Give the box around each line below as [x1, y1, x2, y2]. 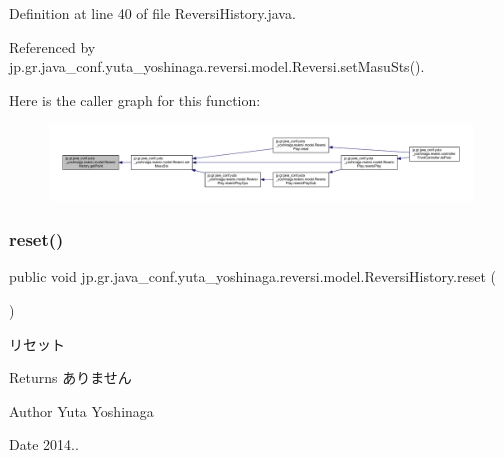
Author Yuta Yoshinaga [9, 400, 154, 421]
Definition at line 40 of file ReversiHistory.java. [9, 3, 296, 23]
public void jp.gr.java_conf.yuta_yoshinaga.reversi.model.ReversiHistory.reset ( [9, 266, 496, 287]
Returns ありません [9, 367, 132, 388]
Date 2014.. [9, 434, 79, 455]
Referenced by [9, 36, 96, 57]
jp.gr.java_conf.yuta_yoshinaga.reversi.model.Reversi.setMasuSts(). [9, 56, 425, 77]
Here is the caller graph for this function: [9, 89, 261, 110]
